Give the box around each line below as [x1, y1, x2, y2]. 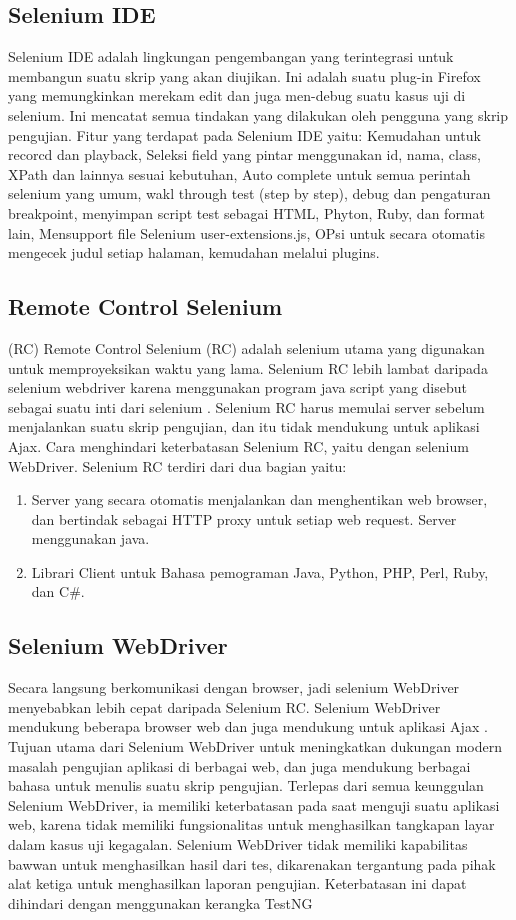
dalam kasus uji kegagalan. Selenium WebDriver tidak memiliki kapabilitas [8, 834, 468, 855]
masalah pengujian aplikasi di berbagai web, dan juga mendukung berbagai [8, 755, 471, 776]
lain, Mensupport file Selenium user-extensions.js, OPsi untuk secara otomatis [8, 222, 485, 243]
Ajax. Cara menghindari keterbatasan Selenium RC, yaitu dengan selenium [8, 435, 469, 456]
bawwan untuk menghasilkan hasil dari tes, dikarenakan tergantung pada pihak [8, 853, 496, 874]
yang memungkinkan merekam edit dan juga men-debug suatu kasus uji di [8, 85, 466, 106]
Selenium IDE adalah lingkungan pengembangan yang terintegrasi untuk [8, 46, 454, 67]
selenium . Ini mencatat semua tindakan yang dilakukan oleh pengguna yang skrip [8, 104, 509, 125]
